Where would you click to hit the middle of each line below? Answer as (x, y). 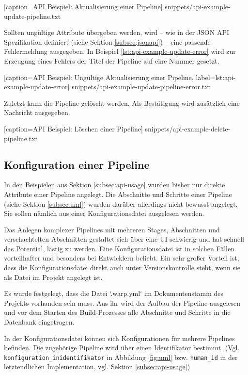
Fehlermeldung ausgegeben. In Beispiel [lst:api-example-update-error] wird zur (120, 51)
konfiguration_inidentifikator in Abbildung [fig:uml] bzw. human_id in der (121, 357)
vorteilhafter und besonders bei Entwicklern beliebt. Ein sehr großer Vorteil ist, (122, 258)
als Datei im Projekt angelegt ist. (53, 277)
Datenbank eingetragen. (39, 322)
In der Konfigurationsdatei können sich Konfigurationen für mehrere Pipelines (119, 338)
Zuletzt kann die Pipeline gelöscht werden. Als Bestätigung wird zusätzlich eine (122, 103)
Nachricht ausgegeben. (37, 112)
